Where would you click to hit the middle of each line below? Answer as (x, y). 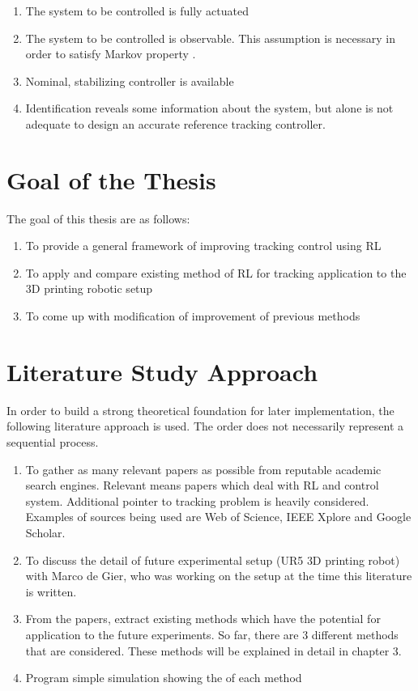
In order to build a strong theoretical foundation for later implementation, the (200, 410)
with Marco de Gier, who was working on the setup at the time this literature (219, 576)
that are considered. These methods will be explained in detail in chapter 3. (213, 650)
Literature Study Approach (162, 371)
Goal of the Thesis (111, 179)
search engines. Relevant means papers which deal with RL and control (202, 485)
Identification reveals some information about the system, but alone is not (209, 108)
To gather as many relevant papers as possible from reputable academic (203, 469)
